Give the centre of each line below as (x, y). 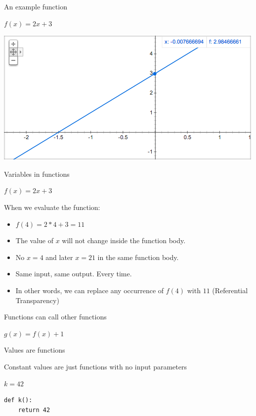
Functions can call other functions (55, 317)
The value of (35, 240)
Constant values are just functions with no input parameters (95, 366)
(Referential (230, 290)
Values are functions (35, 350)
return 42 (34, 410)
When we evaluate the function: (52, 207)
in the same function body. (138, 257)
